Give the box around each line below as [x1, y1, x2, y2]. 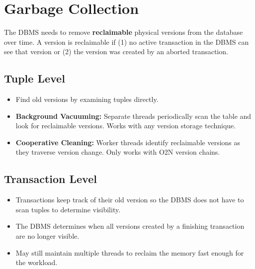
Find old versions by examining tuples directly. [15, 94, 159, 104]
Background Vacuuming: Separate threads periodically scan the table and [15, 110, 252, 121]
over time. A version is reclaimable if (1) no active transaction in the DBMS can [4, 36, 249, 47]
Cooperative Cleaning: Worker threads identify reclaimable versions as [15, 137, 241, 147]
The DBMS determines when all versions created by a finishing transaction [15, 221, 245, 231]
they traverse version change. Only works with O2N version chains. [15, 147, 220, 157]
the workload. [15, 257, 58, 268]
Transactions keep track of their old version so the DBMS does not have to [15, 194, 244, 205]
